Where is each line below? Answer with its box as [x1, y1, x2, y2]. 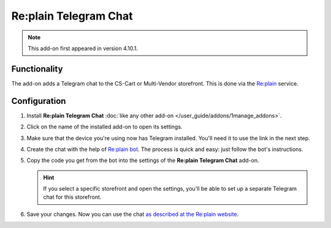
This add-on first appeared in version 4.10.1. [28, 45, 138, 52]
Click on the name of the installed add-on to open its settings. [26, 123, 183, 131]
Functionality [11, 64, 63, 74]
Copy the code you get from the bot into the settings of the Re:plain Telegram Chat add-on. [26, 156, 259, 164]
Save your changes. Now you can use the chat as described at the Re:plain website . [26, 210, 239, 218]
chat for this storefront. [43, 193, 102, 201]
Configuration [11, 95, 66, 106]
